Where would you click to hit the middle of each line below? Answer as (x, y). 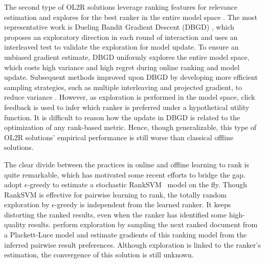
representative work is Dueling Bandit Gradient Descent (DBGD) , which (119, 27)
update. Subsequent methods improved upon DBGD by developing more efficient (131, 77)
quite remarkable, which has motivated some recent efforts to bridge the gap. (125, 174)
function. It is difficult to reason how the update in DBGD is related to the (122, 117)
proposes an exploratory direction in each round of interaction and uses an (121, 37)
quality (15, 224)
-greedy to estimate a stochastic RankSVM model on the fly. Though (137, 184)
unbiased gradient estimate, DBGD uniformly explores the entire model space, (127, 57)
